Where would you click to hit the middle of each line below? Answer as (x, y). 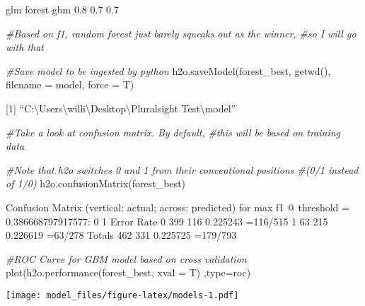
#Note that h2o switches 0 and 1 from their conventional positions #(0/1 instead (182, 169)
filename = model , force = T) (70, 84)
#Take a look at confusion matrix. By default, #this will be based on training (173, 132)
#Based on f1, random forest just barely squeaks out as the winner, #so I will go (181, 33)
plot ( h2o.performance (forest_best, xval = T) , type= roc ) (128, 272)
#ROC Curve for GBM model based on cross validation (126, 258)
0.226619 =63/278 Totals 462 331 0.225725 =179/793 (121, 235)
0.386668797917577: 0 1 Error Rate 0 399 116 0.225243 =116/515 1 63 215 (167, 221)
